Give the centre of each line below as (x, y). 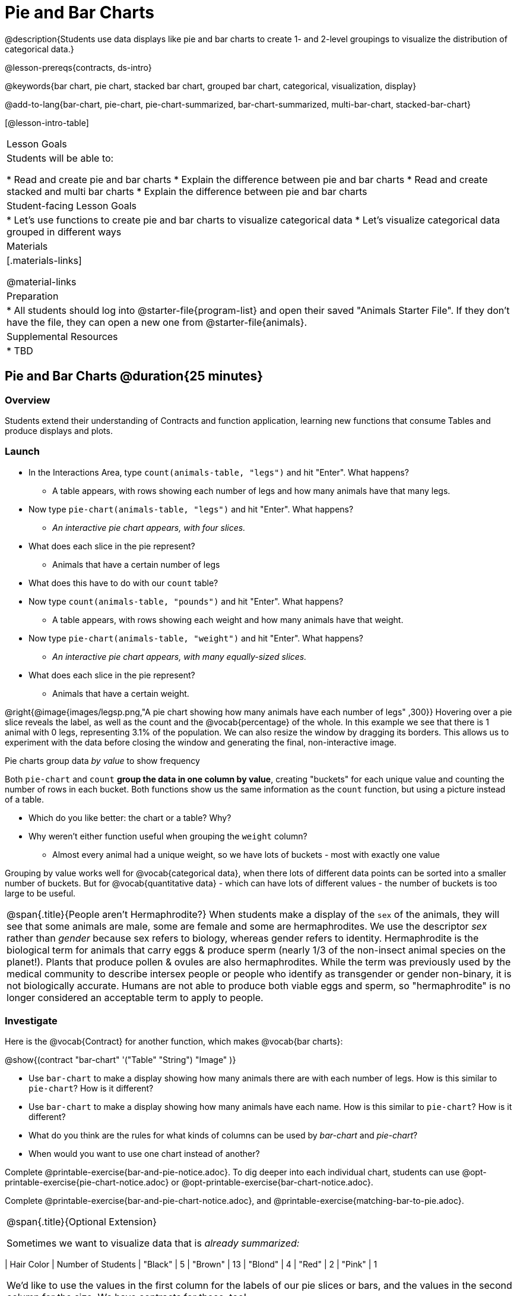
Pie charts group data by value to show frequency (102, 760)
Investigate (31, 1021)
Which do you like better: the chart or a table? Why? (130, 817)
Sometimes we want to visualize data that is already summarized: (153, 1243)
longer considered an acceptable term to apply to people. (135, 997)
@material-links (42, 281)
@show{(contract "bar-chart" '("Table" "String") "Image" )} (120, 1060)
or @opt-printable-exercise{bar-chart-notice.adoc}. (272, 1182)
